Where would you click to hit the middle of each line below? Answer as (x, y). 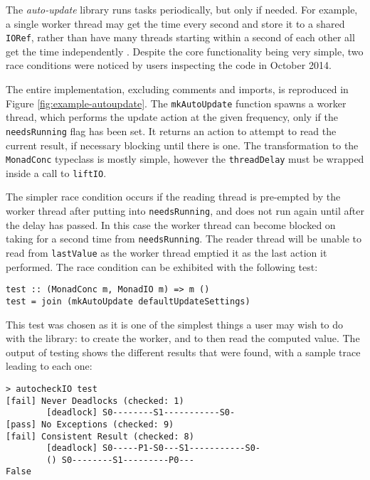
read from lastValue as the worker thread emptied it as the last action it (166, 252)
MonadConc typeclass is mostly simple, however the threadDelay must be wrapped (185, 159)
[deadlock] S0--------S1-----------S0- (141, 413)
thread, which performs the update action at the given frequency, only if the (172, 117)
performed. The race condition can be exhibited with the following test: (162, 266)
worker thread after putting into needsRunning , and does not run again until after (185, 211)
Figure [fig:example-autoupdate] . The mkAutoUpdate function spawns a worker (176, 103)
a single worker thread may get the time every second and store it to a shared (175, 23)
